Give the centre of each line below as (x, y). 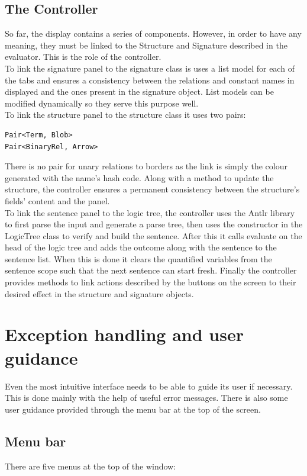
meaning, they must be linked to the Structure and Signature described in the (146, 45)
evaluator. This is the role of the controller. (83, 57)
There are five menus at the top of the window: (91, 466)
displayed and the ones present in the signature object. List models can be (139, 91)
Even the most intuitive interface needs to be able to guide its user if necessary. (149, 386)
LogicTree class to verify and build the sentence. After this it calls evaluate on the (153, 235)
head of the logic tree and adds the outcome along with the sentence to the (141, 247)
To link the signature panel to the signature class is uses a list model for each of (150, 68)
